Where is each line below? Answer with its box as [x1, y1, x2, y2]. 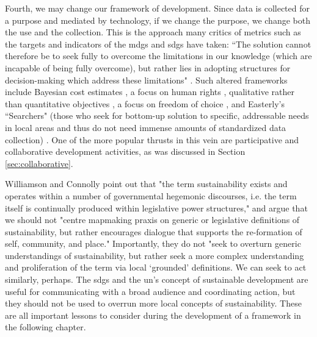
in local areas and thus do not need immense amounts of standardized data [5, 121, 286, 133]
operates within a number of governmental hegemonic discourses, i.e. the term [5, 189, 297, 202]
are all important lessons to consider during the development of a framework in [5, 308, 301, 321]
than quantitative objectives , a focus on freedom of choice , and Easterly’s [5, 97, 285, 110]
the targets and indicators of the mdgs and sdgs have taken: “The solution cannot [5, 37, 312, 50]
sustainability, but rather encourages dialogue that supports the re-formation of [5, 225, 302, 238]
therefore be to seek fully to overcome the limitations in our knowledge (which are [5, 49, 312, 62]
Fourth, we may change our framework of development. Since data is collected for [5, 2, 310, 14]
